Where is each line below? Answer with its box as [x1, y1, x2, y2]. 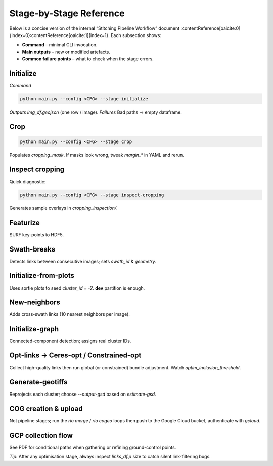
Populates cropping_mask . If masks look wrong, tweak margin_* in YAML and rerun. [9, 152, 185, 158]
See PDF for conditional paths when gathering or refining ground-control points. [9, 444, 176, 450]
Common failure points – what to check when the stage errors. [22, 56, 154, 62]
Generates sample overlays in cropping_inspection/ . [9, 205, 118, 211]
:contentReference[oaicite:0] [180, 25, 241, 31]
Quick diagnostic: [9, 178, 46, 185]
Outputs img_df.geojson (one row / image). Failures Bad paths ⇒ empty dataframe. [9, 109, 182, 115]
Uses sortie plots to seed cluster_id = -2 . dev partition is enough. [9, 284, 145, 291]
